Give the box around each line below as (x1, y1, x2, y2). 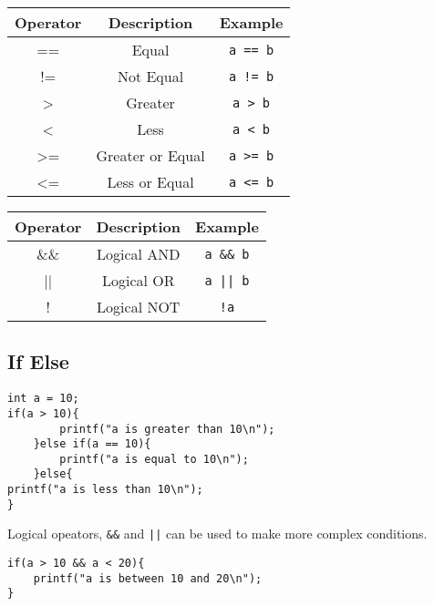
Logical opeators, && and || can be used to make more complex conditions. (7, 524, 428, 543)
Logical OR (101, 270, 175, 291)
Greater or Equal (96, 145, 205, 166)
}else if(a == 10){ (33, 437, 151, 451)
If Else (7, 347, 69, 375)
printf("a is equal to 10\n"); (59, 452, 249, 466)
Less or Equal (107, 171, 194, 192)
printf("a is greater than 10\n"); (59, 422, 275, 436)
